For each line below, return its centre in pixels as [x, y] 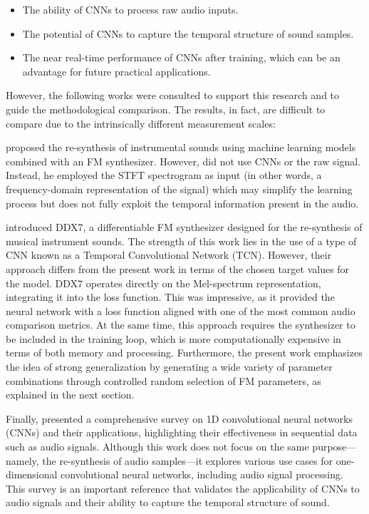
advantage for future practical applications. [116, 71]
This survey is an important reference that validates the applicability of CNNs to [183, 488]
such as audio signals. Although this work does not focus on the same [157, 447]
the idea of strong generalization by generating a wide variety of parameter [169, 367]
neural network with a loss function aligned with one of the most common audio [181, 310]
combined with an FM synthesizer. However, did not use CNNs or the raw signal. [183, 161]
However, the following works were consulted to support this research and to [173, 95]
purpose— [334, 447]
